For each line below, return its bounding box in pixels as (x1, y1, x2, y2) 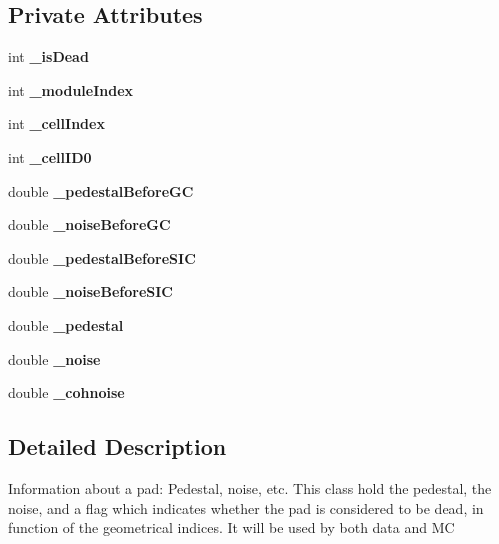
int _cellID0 (8, 146, 92, 167)
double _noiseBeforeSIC (8, 281, 173, 302)
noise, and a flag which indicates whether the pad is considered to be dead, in (8, 497, 484, 518)
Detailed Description (8, 431, 227, 462)
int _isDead (8, 46, 89, 67)
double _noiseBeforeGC (8, 214, 171, 235)
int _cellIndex (8, 113, 105, 134)
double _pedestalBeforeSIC (8, 247, 196, 268)
